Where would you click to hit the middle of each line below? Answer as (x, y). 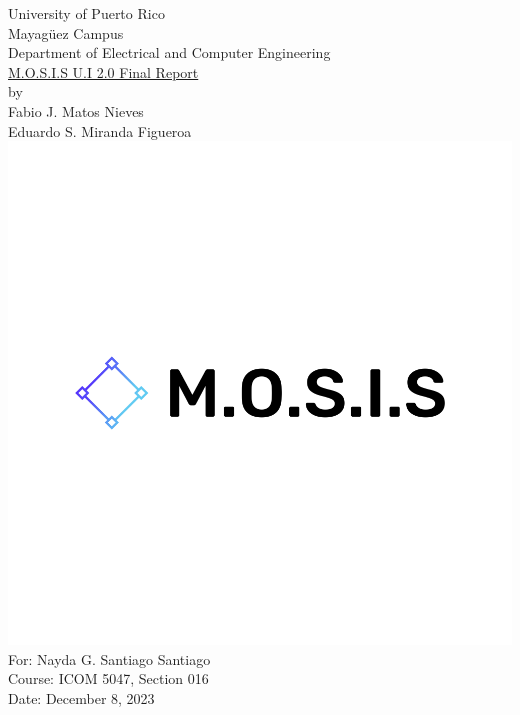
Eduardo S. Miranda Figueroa (100, 130)
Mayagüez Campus (66, 32)
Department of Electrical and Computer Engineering (169, 52)
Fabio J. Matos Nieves (76, 110)
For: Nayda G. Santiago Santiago (109, 658)
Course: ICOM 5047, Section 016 (108, 678)
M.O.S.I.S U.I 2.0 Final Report (103, 71)
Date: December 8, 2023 (81, 697)
